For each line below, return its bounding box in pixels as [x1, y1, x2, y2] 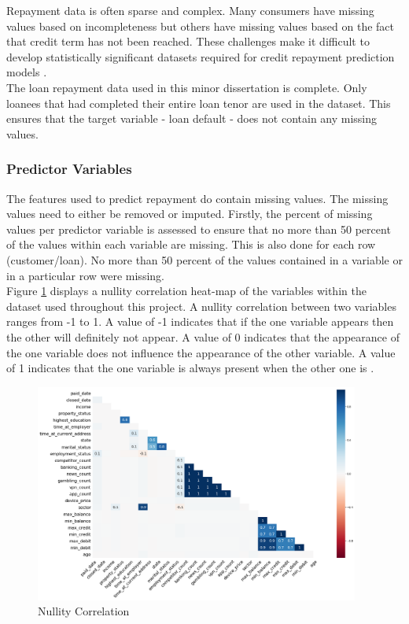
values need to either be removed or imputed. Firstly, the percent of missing [6, 205, 373, 222]
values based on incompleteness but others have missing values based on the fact [6, 17, 395, 34]
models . [6, 64, 47, 80]
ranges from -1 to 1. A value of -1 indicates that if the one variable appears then [6, 313, 394, 330]
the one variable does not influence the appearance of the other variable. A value [6, 344, 396, 360]
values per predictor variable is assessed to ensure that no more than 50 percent [6, 220, 391, 237]
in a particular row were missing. [6, 267, 164, 283]
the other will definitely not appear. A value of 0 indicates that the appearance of [6, 328, 400, 345]
